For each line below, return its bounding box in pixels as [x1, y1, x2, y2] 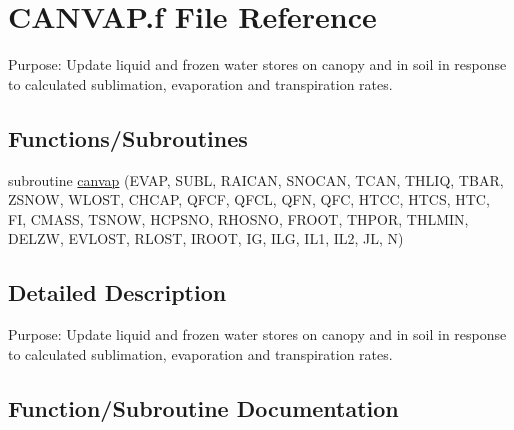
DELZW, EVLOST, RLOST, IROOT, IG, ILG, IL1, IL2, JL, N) [8, 228, 404, 249]
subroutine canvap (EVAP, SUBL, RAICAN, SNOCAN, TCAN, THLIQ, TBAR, [8, 169, 504, 190]
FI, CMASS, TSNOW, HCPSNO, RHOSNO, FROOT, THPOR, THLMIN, [8, 208, 469, 229]
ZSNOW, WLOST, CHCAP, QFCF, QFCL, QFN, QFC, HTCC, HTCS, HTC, [8, 189, 490, 210]
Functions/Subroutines [8, 122, 248, 153]
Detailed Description [8, 277, 227, 308]
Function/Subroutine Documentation [8, 392, 399, 423]
